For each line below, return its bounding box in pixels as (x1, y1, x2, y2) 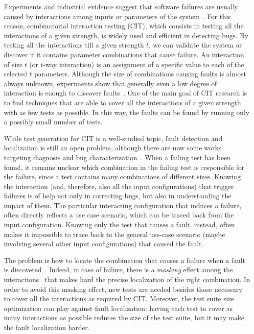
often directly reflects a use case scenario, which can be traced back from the (4, 210, 234, 220)
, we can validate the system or (148, 40, 242, 50)
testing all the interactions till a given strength (4, 40, 144, 50)
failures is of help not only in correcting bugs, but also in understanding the (4, 191, 231, 201)
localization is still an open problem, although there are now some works (4, 143, 222, 153)
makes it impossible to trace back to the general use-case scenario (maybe (4, 229, 225, 239)
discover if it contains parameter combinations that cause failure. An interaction (4, 49, 244, 59)
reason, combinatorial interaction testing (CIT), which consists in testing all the (4, 21, 244, 31)
